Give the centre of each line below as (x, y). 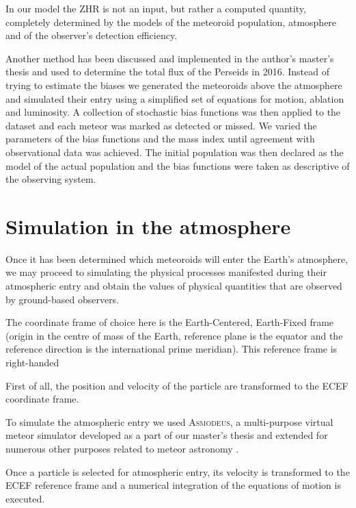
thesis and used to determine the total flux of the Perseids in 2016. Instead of (168, 72)
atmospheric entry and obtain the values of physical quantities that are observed (174, 286)
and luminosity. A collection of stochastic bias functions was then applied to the (173, 112)
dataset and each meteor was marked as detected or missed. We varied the (161, 125)
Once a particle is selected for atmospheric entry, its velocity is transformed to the (178, 471)
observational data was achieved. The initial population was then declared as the (175, 152)
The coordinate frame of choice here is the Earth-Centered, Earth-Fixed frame (170, 322)
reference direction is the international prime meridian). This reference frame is (172, 349)
